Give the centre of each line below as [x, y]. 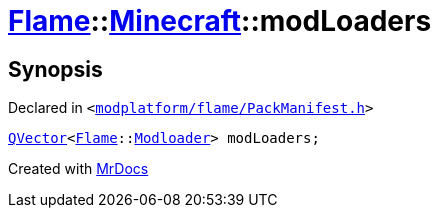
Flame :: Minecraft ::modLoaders [220, 21]
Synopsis [55, 69]
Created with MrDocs [78, 169]
